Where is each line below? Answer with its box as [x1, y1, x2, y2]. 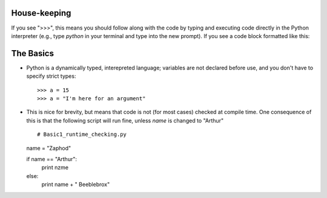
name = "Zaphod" [26, 144, 71, 152]
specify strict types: [26, 72, 76, 80]
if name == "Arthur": [26, 155, 77, 162]
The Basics [11, 48, 54, 59]
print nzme [41, 164, 69, 171]
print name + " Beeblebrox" [41, 181, 110, 188]
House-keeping [11, 8, 71, 18]
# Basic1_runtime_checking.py [37, 131, 127, 138]
